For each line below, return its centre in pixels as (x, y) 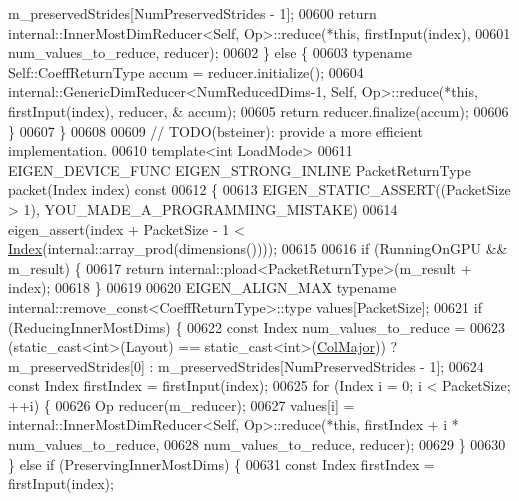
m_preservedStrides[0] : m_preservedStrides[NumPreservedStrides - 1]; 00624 (246, 365)
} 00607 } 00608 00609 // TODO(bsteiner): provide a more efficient (215, 130)
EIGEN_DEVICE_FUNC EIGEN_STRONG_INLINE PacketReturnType (239, 169)
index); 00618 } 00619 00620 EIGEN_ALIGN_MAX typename (202, 287)
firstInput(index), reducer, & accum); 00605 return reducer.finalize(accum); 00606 (258, 110)
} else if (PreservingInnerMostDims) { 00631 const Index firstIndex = (221, 463)
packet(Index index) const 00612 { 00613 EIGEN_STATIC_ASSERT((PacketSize (259, 189)
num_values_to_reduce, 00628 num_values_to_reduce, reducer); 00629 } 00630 (257, 444)
